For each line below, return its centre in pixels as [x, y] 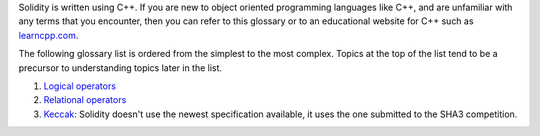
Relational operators [85, 100]
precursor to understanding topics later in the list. [120, 67]
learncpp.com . [48, 35]
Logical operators [80, 86]
